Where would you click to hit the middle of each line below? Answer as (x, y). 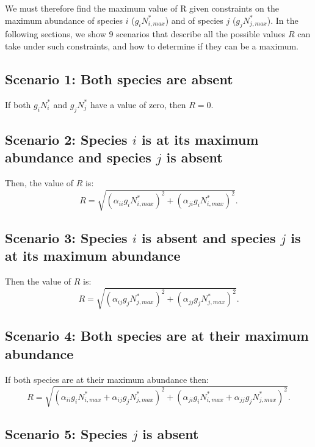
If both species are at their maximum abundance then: (107, 379)
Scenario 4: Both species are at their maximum (157, 336)
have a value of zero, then (138, 104)
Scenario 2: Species (66, 139)
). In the (283, 20)
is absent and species (208, 237)
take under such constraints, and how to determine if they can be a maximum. (152, 45)
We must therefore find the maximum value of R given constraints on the (142, 8)
